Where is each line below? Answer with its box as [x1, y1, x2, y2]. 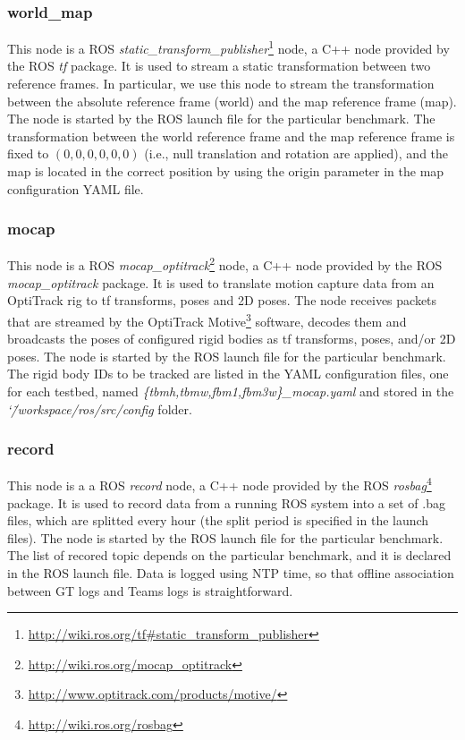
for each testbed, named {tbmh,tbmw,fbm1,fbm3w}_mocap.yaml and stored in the [7, 381, 454, 400]
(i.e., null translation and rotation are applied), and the [144, 144, 449, 163]
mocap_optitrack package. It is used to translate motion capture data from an [7, 273, 435, 292]
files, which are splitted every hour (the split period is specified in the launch [7, 511, 429, 530]
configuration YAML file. [7, 179, 144, 198]
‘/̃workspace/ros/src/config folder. [7, 399, 192, 418]
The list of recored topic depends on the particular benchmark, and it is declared [7, 546, 452, 565]
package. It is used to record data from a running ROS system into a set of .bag [7, 493, 445, 512]
